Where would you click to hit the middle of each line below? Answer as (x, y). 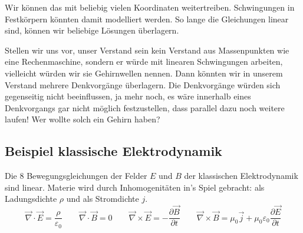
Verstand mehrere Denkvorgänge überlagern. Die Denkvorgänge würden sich (143, 84)
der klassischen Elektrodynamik (241, 176)
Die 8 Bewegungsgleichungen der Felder (76, 176)
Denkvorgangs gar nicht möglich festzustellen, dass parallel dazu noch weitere (145, 107)
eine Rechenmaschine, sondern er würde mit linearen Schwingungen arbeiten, (144, 61)
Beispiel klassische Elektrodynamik (113, 151)
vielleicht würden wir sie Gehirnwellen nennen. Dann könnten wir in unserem (144, 73)
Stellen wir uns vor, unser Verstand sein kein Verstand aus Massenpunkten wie (147, 50)
